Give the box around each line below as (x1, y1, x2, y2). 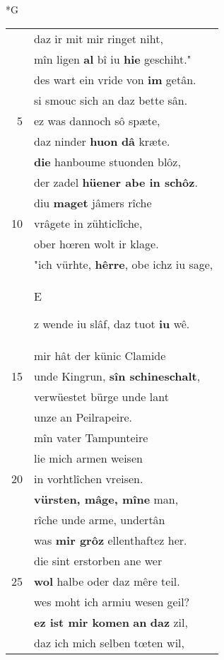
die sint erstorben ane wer (34, 552, 163, 569)
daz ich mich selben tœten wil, (34, 634, 184, 651)
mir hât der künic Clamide (34, 347, 166, 364)
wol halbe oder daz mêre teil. (34, 572, 180, 589)
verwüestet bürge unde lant (34, 388, 169, 405)
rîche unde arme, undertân (34, 511, 165, 528)
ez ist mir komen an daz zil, (34, 613, 188, 630)
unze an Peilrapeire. (34, 408, 133, 425)
